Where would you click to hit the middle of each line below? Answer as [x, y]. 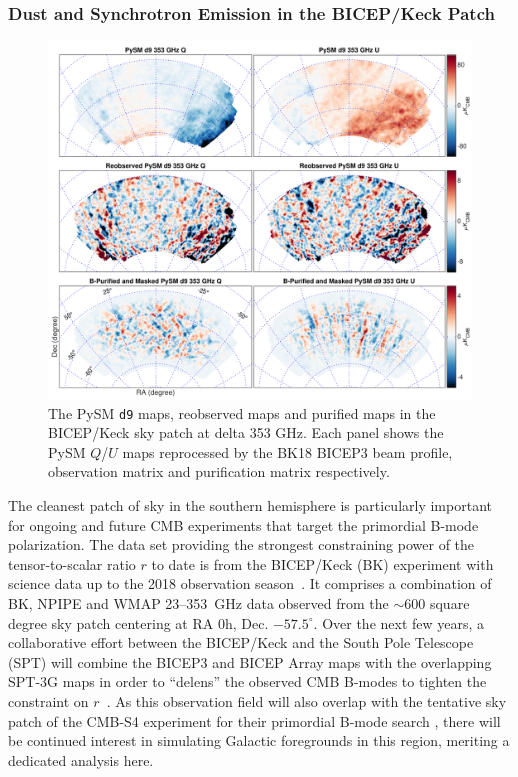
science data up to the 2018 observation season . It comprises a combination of [250, 583]
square [449, 602]
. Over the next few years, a [399, 622]
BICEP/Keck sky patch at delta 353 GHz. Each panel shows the [246, 432]
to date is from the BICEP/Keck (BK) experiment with [322, 563]
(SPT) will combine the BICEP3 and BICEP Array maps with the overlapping [250, 661]
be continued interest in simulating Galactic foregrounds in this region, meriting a [259, 740]
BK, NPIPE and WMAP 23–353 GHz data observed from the [198, 602]
